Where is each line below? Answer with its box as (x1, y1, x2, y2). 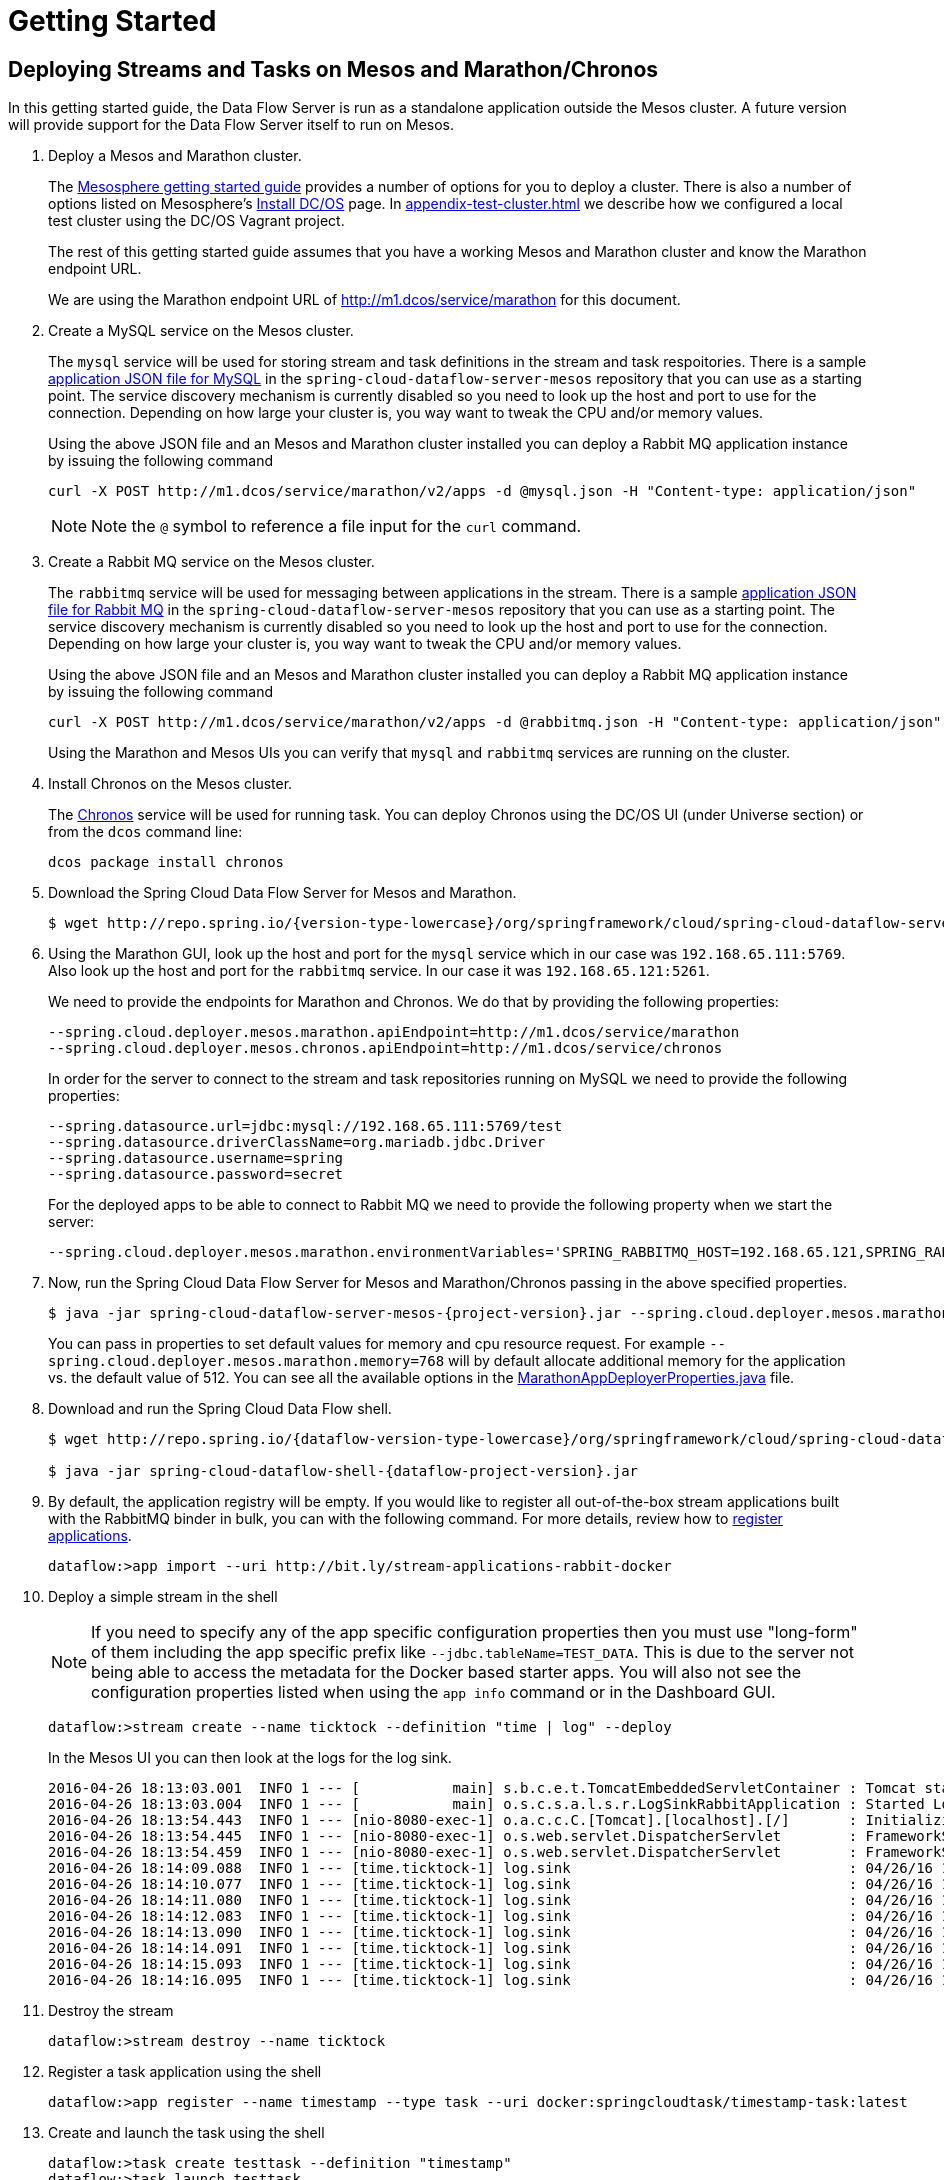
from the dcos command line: (48, 823, 243, 841)
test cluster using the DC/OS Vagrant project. (48, 212, 345, 230)
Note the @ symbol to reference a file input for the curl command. (91, 516, 582, 537)
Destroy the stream (48, 2002, 174, 2020)
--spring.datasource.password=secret (48, 1166, 344, 1183)
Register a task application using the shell (48, 2063, 322, 2081)
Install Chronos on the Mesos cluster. (48, 775, 293, 793)
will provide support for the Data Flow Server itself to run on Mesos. (8, 116, 455, 134)
